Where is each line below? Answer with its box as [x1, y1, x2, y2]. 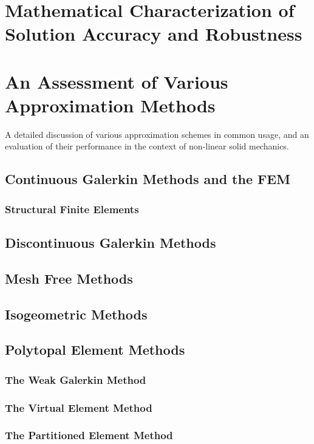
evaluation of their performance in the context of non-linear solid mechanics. [5, 140, 289, 152]
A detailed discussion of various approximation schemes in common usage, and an [5, 128, 309, 140]
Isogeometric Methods [5, 304, 148, 323]
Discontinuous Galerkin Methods [5, 233, 216, 252]
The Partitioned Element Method [5, 428, 173, 443]
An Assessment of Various [5, 69, 228, 94]
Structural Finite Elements [5, 201, 139, 216]
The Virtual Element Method [5, 400, 152, 415]
